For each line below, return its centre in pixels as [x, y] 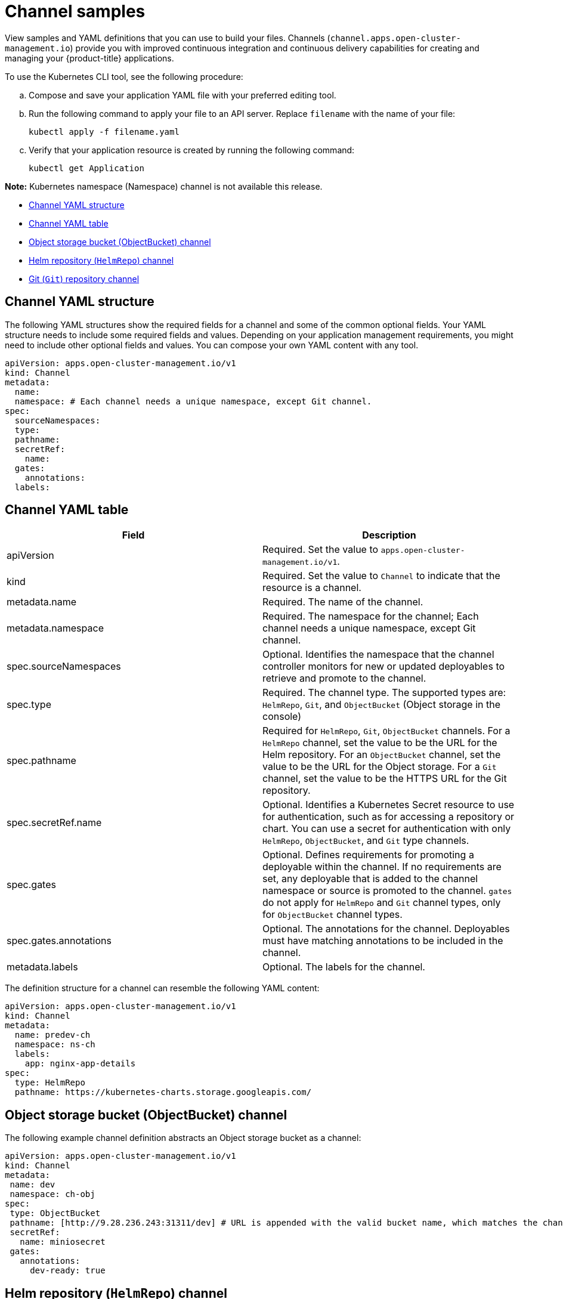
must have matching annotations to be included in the [383, 941]
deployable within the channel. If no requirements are [382, 867]
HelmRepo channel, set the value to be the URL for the [380, 743]
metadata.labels [42, 967]
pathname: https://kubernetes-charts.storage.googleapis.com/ [163, 1092]
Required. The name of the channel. [343, 602]
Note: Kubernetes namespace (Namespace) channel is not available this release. [164, 186]
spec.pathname [41, 761]
